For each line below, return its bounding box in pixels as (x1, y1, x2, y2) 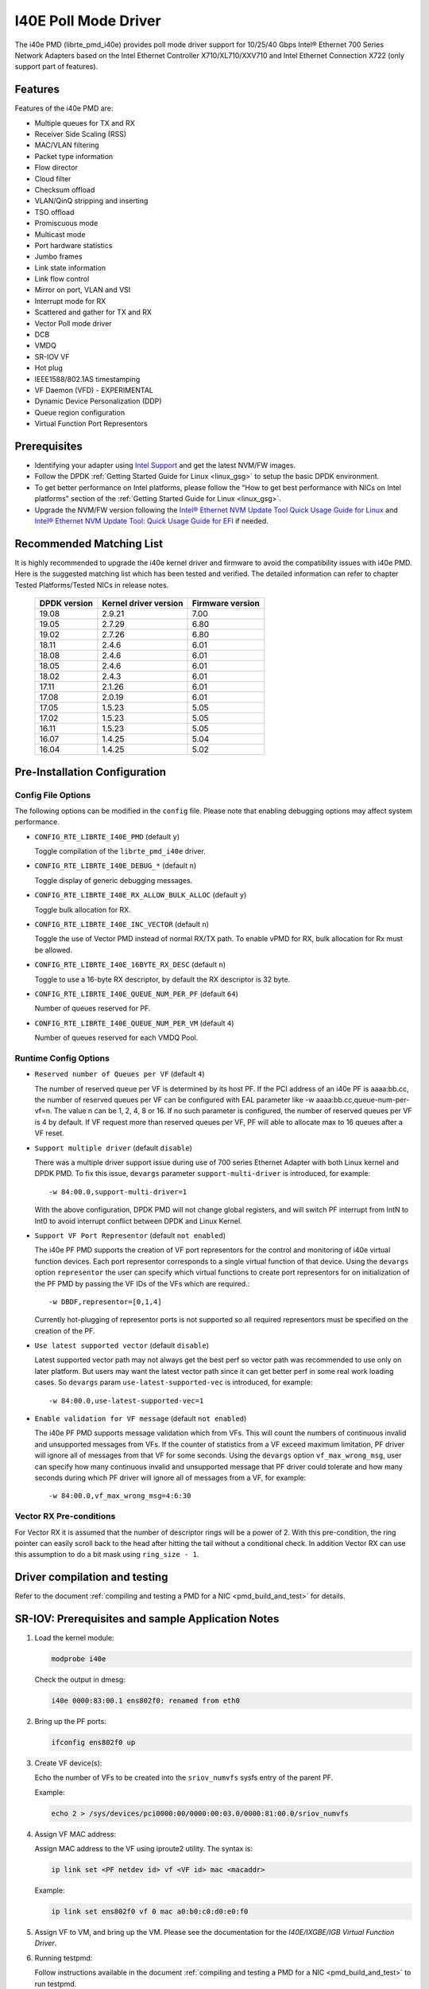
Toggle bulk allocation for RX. (34, 905, 131, 914)
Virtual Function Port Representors (34, 418, 148, 429)
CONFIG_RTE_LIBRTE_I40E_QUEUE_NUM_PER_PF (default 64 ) (34, 989, 238, 998)
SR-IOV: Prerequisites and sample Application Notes (14, 1612, 280, 1626)
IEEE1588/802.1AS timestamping (34, 374, 141, 383)
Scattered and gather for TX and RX (34, 307, 153, 317)
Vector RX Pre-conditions (14, 1511, 116, 1522)
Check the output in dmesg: (34, 1675, 126, 1684)
